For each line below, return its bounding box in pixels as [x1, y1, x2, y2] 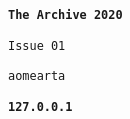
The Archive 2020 [8, 8, 123, 22]
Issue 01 [8, 38, 66, 53]
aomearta [8, 69, 66, 84]
